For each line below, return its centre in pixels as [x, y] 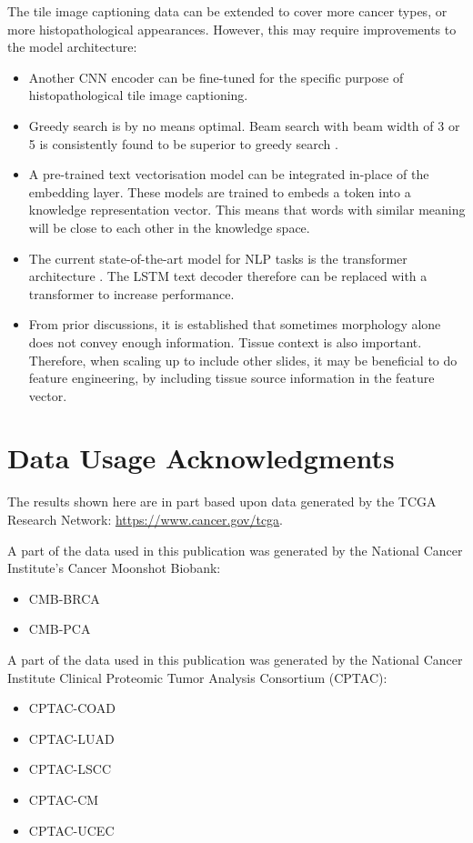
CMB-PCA [60, 629]
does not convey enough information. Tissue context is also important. [225, 341]
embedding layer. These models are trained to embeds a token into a [220, 191]
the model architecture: [72, 47]
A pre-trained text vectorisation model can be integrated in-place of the [229, 174]
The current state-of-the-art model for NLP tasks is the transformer [218, 258]
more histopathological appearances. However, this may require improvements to [232, 29]
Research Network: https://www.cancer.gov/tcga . [146, 519]
